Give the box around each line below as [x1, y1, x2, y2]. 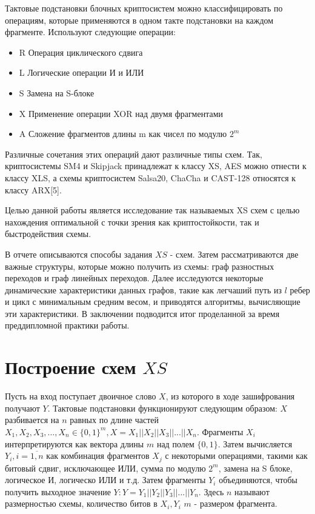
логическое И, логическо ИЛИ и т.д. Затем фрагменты [5, 473, 206, 486]
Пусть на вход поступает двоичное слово [5, 390, 156, 402]
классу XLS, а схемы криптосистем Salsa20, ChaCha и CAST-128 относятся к [5, 171, 296, 184]
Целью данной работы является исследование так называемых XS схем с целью [5, 204, 300, 216]
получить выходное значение [5, 485, 111, 498]
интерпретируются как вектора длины [5, 437, 144, 450]
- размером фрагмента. [194, 497, 277, 510]
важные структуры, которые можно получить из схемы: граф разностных [5, 259, 274, 272]
